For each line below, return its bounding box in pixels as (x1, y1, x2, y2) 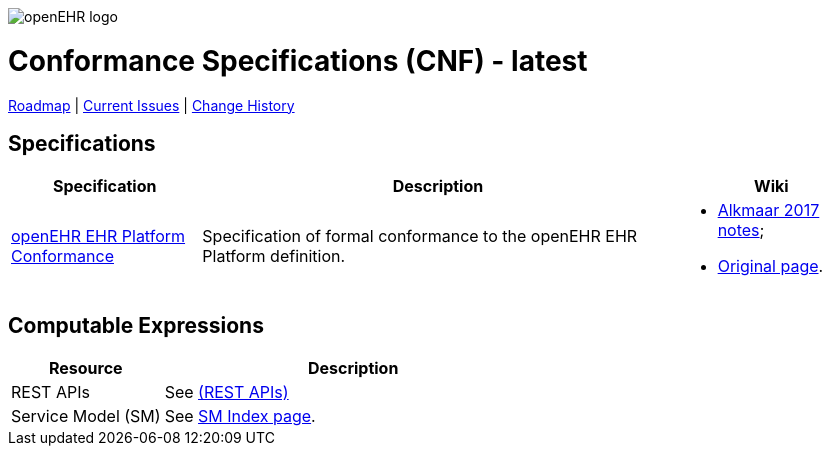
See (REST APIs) (164, 382, 289, 403)
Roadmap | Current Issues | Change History (8, 96, 295, 114)
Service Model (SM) (11, 406, 161, 427)
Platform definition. (202, 246, 346, 267)
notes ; (717, 220, 765, 241)
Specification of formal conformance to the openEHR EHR (202, 226, 638, 247)
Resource (48, 358, 123, 379)
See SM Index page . (164, 406, 316, 427)
